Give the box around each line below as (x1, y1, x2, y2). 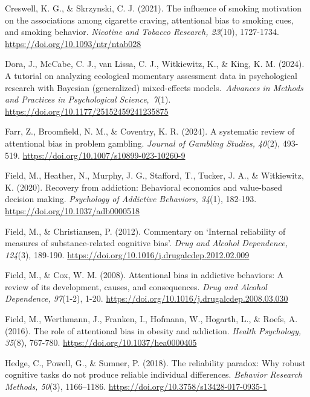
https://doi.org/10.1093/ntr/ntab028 (5, 37, 141, 49)
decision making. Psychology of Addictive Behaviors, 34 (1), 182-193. (5, 192, 257, 205)
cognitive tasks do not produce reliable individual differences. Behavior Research (5, 368, 302, 381)
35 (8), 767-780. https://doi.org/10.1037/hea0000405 (5, 336, 197, 349)
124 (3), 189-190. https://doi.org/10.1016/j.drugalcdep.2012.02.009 (5, 248, 250, 261)
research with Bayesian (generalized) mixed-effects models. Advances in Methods (5, 81, 303, 94)
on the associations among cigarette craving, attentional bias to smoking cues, (5, 13, 294, 26)
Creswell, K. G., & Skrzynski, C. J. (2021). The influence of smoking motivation (5, 2, 302, 14)
